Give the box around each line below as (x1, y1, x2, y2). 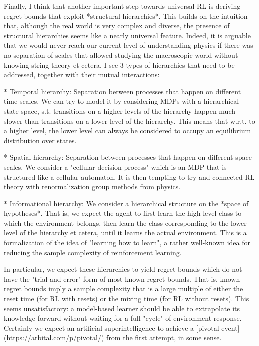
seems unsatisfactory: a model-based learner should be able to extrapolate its (4, 303, 240, 313)
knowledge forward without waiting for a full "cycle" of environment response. (4, 313, 242, 323)
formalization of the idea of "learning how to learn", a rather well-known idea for (4, 237, 250, 248)
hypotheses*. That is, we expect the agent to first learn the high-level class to (4, 208, 242, 218)
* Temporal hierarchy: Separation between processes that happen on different (4, 86, 241, 96)
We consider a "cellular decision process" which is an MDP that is (25, 161, 227, 172)
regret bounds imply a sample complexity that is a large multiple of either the (4, 283, 243, 294)
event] (221, 322, 240, 333)
